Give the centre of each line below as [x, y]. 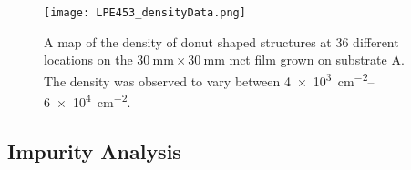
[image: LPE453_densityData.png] [145, 13]
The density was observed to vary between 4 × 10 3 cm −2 [206, 79]
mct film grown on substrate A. [317, 60]
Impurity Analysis [94, 150]
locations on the [88, 60]
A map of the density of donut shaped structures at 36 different [221, 41]
